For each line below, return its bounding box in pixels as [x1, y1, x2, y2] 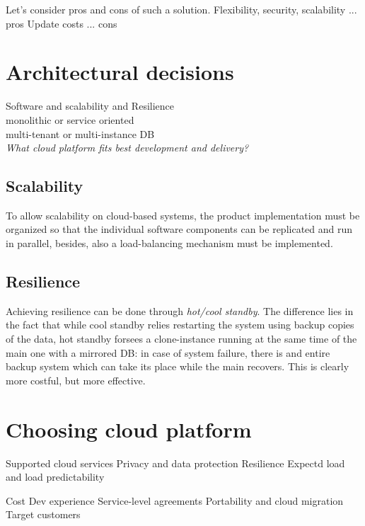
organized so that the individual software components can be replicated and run [6, 222, 353, 236]
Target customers [6, 507, 81, 522]
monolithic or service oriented [6, 112, 134, 127]
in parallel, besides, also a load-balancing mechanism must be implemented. [6, 236, 333, 251]
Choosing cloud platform [6, 414, 252, 443]
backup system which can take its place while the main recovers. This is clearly [6, 359, 349, 374]
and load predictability [6, 469, 105, 484]
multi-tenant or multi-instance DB [6, 126, 155, 141]
